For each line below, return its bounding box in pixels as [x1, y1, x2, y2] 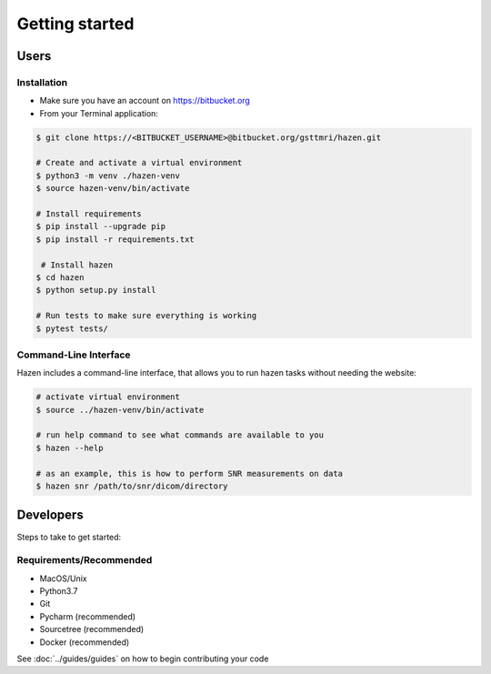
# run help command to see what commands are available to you [35, 430, 325, 440]
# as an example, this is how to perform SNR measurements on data [35, 468, 344, 478]
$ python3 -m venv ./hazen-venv [35, 170, 181, 181]
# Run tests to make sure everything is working [35, 310, 257, 321]
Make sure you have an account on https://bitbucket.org [39, 96, 250, 106]
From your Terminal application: [39, 107, 159, 118]
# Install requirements [35, 209, 143, 219]
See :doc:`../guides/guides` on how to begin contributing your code [16, 653, 269, 664]
